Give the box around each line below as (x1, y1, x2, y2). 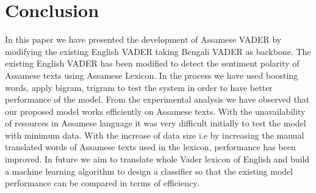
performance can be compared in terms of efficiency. (5, 177, 199, 189)
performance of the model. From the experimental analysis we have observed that (5, 93, 310, 106)
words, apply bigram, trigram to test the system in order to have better (5, 81, 273, 93)
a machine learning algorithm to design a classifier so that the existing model (5, 164, 293, 177)
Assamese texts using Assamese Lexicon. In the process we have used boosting (5, 68, 298, 81)
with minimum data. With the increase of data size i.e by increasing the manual (5, 128, 304, 141)
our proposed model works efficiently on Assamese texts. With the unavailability (5, 104, 306, 117)
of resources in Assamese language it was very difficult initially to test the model (5, 117, 306, 129)
